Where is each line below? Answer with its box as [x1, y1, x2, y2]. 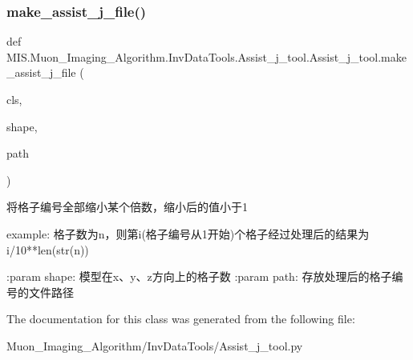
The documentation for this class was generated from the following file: [6, 310, 355, 327]
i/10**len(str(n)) [6, 241, 89, 258]
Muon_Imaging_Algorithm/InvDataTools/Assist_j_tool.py [6, 337, 303, 354]
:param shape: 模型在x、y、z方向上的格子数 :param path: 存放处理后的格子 [6, 268, 392, 285]
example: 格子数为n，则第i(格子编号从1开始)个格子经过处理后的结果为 [6, 225, 370, 242]
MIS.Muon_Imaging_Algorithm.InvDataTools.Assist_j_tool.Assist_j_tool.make [6, 48, 407, 65]
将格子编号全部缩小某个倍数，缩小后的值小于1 [6, 198, 248, 215]
